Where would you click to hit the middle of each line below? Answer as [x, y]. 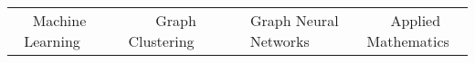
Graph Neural [294, 20]
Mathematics [408, 41]
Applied [416, 20]
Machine [59, 20]
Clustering [161, 41]
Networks [280, 41]
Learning [52, 41]
